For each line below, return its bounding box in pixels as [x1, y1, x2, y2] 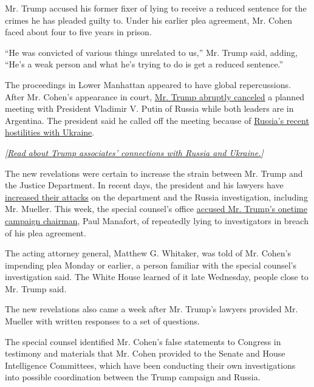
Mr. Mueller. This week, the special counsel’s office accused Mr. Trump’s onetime [5, 202, 307, 215]
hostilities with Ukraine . [5, 126, 95, 139]
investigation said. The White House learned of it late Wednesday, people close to [5, 270, 309, 283]
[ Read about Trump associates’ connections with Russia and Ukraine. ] [5, 146, 264, 159]
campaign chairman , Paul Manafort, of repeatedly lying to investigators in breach [5, 214, 309, 227]
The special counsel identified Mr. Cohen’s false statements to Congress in [5, 335, 281, 348]
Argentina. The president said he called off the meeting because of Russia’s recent [5, 114, 309, 126]
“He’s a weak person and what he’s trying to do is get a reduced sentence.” [5, 58, 284, 70]
